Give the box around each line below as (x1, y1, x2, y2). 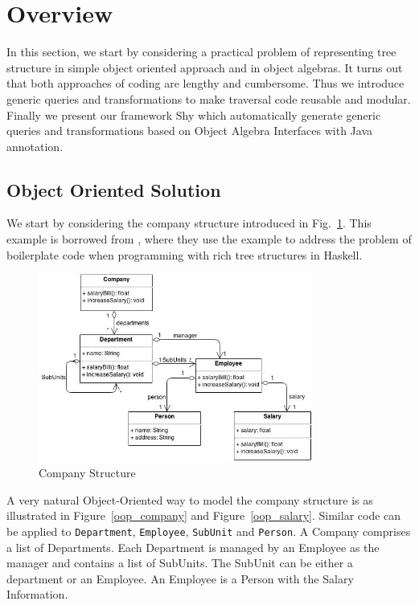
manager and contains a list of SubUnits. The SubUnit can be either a (6, 554, 353, 571)
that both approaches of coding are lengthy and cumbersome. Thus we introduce (6, 75, 405, 92)
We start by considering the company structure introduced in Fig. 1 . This (6, 215, 372, 231)
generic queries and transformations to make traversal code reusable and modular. (6, 90, 411, 107)
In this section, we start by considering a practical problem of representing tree (6, 43, 396, 60)
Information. (6, 586, 68, 603)
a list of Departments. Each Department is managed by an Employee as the (6, 538, 380, 555)
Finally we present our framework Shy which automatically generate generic (6, 106, 381, 123)
